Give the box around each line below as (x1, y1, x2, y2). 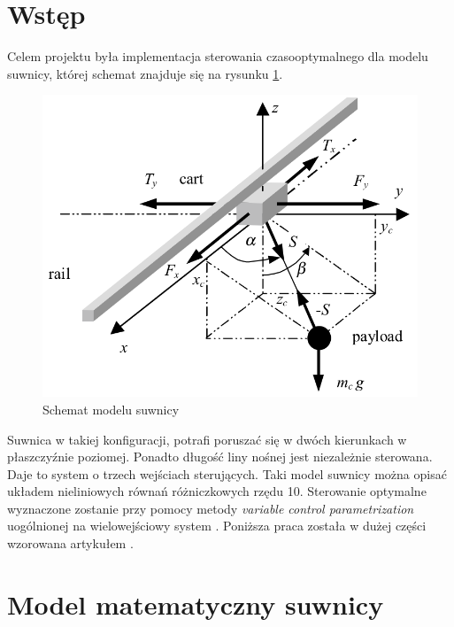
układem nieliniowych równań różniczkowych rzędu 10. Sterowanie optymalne (7, 482, 427, 500)
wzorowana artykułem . (7, 534, 134, 553)
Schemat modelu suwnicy (42, 399, 180, 418)
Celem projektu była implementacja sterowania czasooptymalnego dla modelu (7, 47, 428, 66)
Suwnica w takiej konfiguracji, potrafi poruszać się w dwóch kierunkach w (7, 430, 407, 448)
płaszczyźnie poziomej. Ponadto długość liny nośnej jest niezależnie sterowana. (7, 447, 433, 466)
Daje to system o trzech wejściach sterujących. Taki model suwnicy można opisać (7, 464, 447, 483)
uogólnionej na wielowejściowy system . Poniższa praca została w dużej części (7, 516, 427, 535)
